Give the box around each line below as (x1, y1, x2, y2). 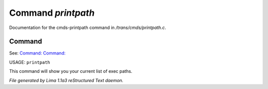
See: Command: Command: (9, 50, 66, 56)
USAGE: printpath (9, 59, 51, 65)
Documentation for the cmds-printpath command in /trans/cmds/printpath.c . (9, 25, 166, 30)
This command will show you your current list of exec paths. (9, 68, 133, 74)
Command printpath (9, 7, 95, 18)
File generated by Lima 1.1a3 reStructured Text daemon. (9, 77, 124, 83)
